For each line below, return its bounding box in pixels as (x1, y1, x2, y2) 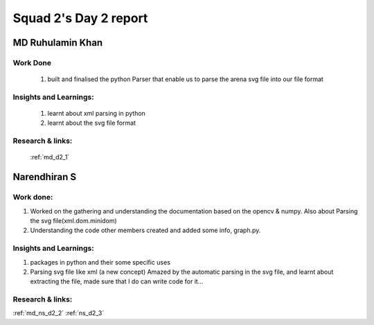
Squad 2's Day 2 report (12, 10, 148, 26)
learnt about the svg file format (47, 118, 136, 128)
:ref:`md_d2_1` (30, 153, 70, 161)
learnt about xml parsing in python (47, 109, 145, 118)
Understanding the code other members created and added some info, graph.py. (30, 226, 261, 235)
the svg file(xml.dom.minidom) (30, 216, 117, 225)
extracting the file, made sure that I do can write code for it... (30, 277, 204, 286)
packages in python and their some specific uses (30, 258, 171, 266)
